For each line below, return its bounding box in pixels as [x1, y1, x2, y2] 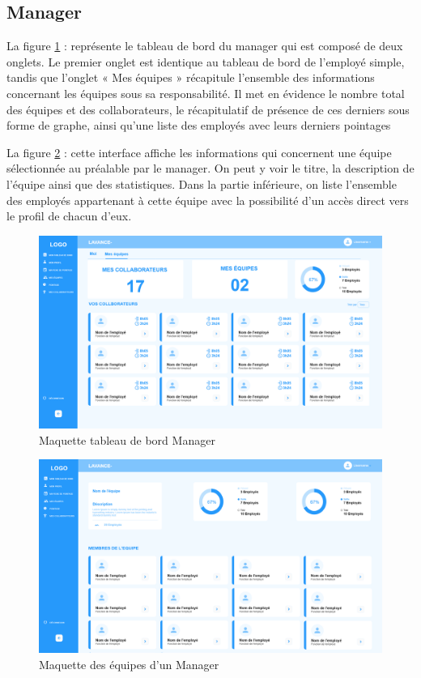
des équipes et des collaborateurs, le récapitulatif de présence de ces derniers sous [6, 100, 410, 117]
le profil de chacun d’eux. [6, 207, 132, 224]
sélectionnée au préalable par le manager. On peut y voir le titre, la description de [6, 160, 415, 177]
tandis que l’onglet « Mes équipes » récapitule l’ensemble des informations [6, 69, 375, 86]
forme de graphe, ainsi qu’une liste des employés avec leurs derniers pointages [6, 117, 391, 134]
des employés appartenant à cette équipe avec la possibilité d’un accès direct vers [6, 191, 409, 208]
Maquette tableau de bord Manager [39, 431, 215, 448]
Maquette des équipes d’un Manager [39, 655, 219, 672]
